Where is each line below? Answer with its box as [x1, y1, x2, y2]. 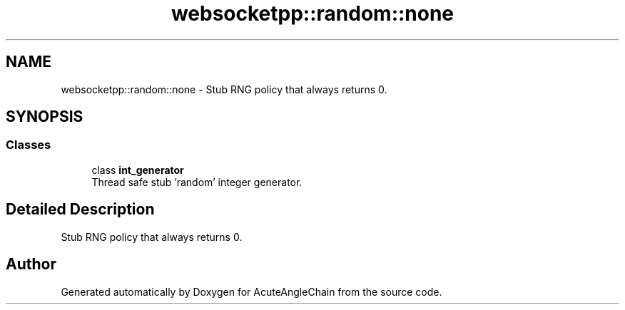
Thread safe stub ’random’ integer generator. [91, 175, 303, 188]
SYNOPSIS [6, 108, 83, 126]
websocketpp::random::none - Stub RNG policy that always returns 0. [61, 83, 387, 95]
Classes [6, 138, 51, 153]
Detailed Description [6, 200, 155, 219]
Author [6, 255, 56, 274]
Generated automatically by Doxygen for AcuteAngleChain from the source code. [61, 285, 442, 298]
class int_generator [91, 163, 184, 176]
